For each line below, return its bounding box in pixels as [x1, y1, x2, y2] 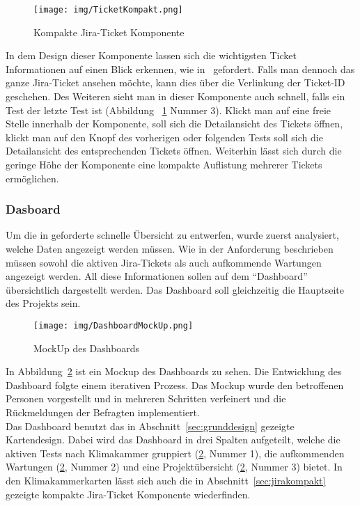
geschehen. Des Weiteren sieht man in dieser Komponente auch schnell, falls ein [6, 89, 345, 104]
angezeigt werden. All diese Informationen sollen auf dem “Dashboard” [6, 269, 308, 283]
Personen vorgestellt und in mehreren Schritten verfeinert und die [6, 391, 286, 406]
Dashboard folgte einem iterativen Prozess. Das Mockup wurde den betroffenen [6, 377, 344, 392]
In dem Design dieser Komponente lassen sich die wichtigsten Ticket [6, 48, 297, 63]
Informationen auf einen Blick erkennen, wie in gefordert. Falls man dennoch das [6, 61, 355, 76]
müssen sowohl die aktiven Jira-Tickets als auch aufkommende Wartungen [6, 255, 322, 269]
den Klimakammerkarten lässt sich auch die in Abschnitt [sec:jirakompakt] [6, 473, 326, 487]
